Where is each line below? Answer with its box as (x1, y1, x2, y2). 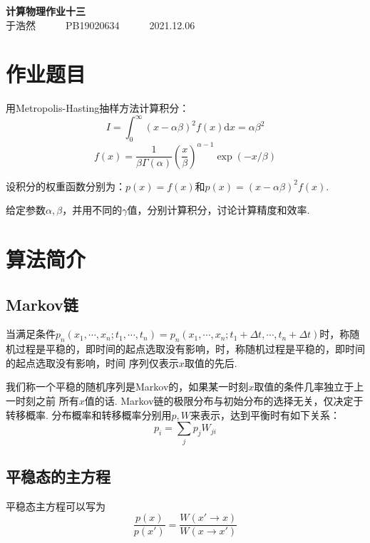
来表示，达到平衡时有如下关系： (190, 407, 341, 422)
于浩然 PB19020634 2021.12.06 (6, 17, 195, 32)
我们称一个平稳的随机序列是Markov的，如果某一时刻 (6, 379, 249, 394)
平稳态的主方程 (6, 465, 111, 487)
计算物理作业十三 (6, 4, 86, 18)
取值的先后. (184, 355, 237, 370)
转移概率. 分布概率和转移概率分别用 (6, 407, 172, 422)
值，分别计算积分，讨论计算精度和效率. (127, 202, 310, 217)
